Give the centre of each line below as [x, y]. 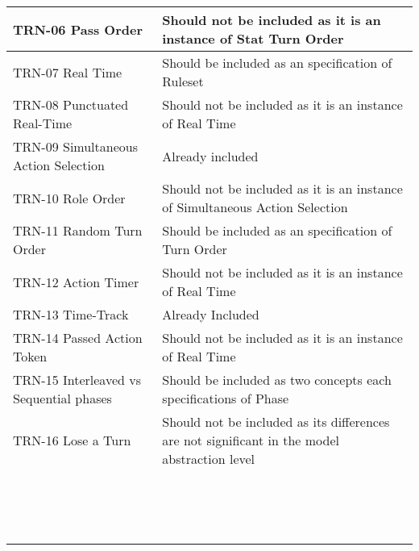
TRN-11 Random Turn [78, 230]
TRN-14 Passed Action [78, 338]
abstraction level [209, 459]
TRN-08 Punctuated [71, 104]
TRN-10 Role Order [69, 198]
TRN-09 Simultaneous [75, 146]
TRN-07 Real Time [68, 72]
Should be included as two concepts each [277, 380]
